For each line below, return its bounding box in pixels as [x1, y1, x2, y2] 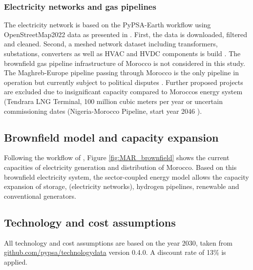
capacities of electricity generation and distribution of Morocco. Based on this [4, 162, 237, 172]
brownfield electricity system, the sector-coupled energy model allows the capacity [4, 171, 249, 182]
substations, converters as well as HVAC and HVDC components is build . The [4, 48, 241, 58]
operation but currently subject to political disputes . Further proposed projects [4, 77, 243, 87]
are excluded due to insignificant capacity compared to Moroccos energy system [4, 86, 243, 97]
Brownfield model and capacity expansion [4, 129, 219, 145]
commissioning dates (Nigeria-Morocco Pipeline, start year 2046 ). [4, 105, 202, 116]
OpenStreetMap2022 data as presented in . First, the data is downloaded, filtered [4, 29, 248, 39]
